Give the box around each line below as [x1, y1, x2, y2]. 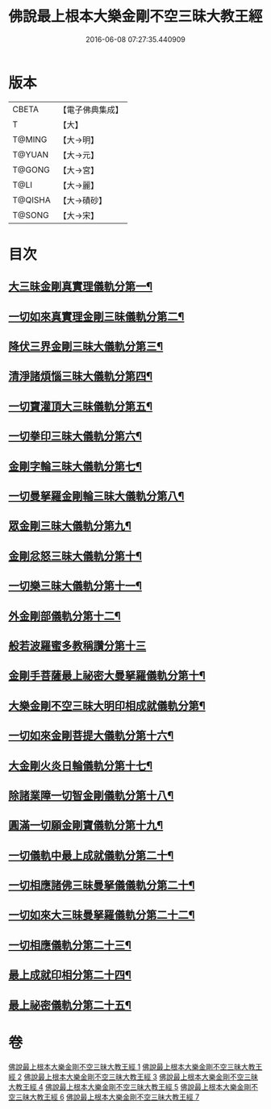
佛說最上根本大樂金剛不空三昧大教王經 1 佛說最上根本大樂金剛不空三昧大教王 [8, 1061, 263, 1071]
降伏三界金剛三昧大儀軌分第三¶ [8, 340, 164, 353]
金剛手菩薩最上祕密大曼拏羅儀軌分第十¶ [8, 669, 206, 682]
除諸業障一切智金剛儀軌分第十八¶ [8, 788, 174, 803]
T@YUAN [12, 148, 49, 160]
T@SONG [12, 209, 50, 220]
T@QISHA [12, 194, 51, 206]
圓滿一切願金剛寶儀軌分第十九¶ [8, 819, 164, 832]
